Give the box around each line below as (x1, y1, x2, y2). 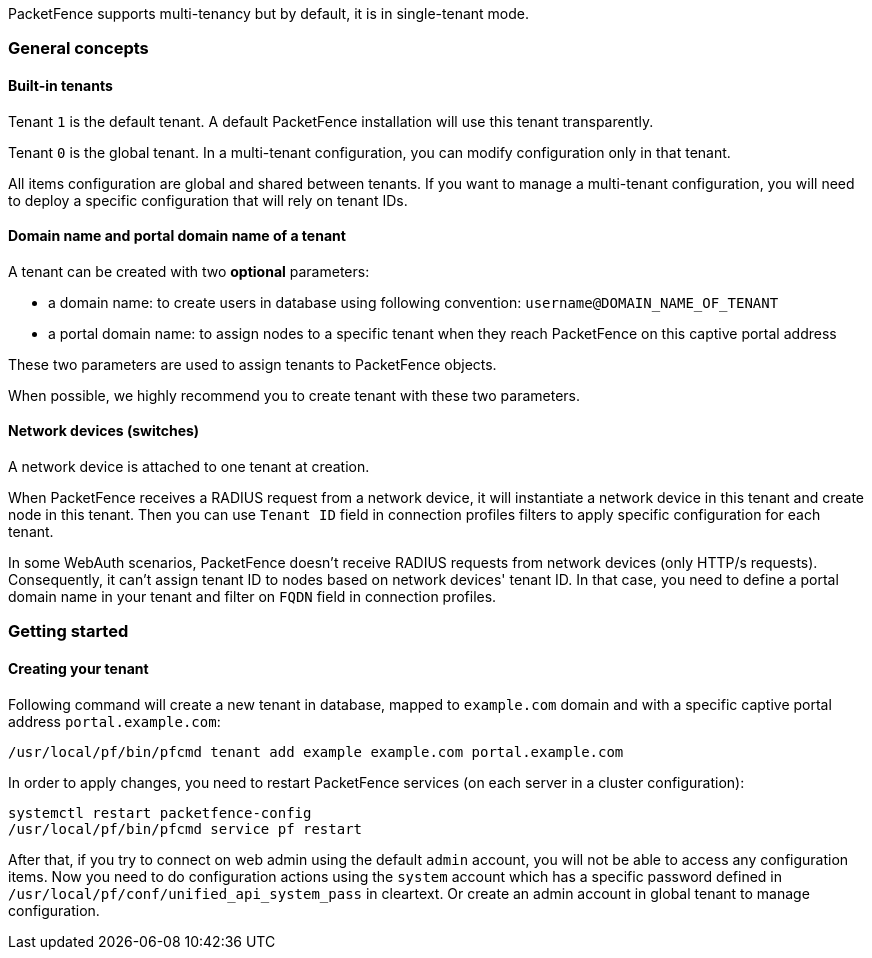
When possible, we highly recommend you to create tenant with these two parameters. (8, 386, 580, 404)
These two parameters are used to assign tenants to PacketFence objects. (8, 355, 497, 373)
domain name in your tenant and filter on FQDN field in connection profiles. (8, 588, 497, 606)
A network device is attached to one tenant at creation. (8, 458, 370, 476)
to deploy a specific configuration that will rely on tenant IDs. (8, 191, 408, 209)
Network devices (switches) (8, 422, 200, 440)
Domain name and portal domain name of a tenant (8, 227, 346, 245)
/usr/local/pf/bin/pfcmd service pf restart (8, 820, 363, 837)
